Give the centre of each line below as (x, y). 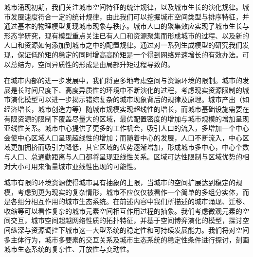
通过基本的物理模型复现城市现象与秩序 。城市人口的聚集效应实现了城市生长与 (126, 26)
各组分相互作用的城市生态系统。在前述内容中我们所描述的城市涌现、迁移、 (130, 201)
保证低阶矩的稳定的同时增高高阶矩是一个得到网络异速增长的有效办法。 (130, 54)
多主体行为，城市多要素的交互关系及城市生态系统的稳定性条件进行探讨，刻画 (126, 239)
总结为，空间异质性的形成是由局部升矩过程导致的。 (92, 64)
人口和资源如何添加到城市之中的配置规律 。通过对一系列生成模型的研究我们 (123, 45)
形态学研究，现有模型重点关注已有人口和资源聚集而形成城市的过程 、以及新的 (126, 35)
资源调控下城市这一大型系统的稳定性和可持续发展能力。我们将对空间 (140, 230)
